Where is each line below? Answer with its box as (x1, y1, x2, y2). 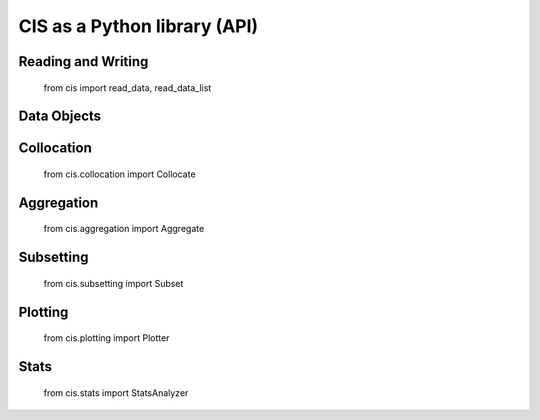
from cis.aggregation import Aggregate (43, 223, 205, 235)
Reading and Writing (18, 53, 149, 70)
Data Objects (18, 108, 102, 125)
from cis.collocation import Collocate (43, 168, 196, 180)
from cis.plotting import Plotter (43, 332, 170, 344)
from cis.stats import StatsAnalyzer (43, 386, 189, 399)
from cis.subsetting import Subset (43, 277, 184, 289)
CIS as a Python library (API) (18, 15, 259, 37)
